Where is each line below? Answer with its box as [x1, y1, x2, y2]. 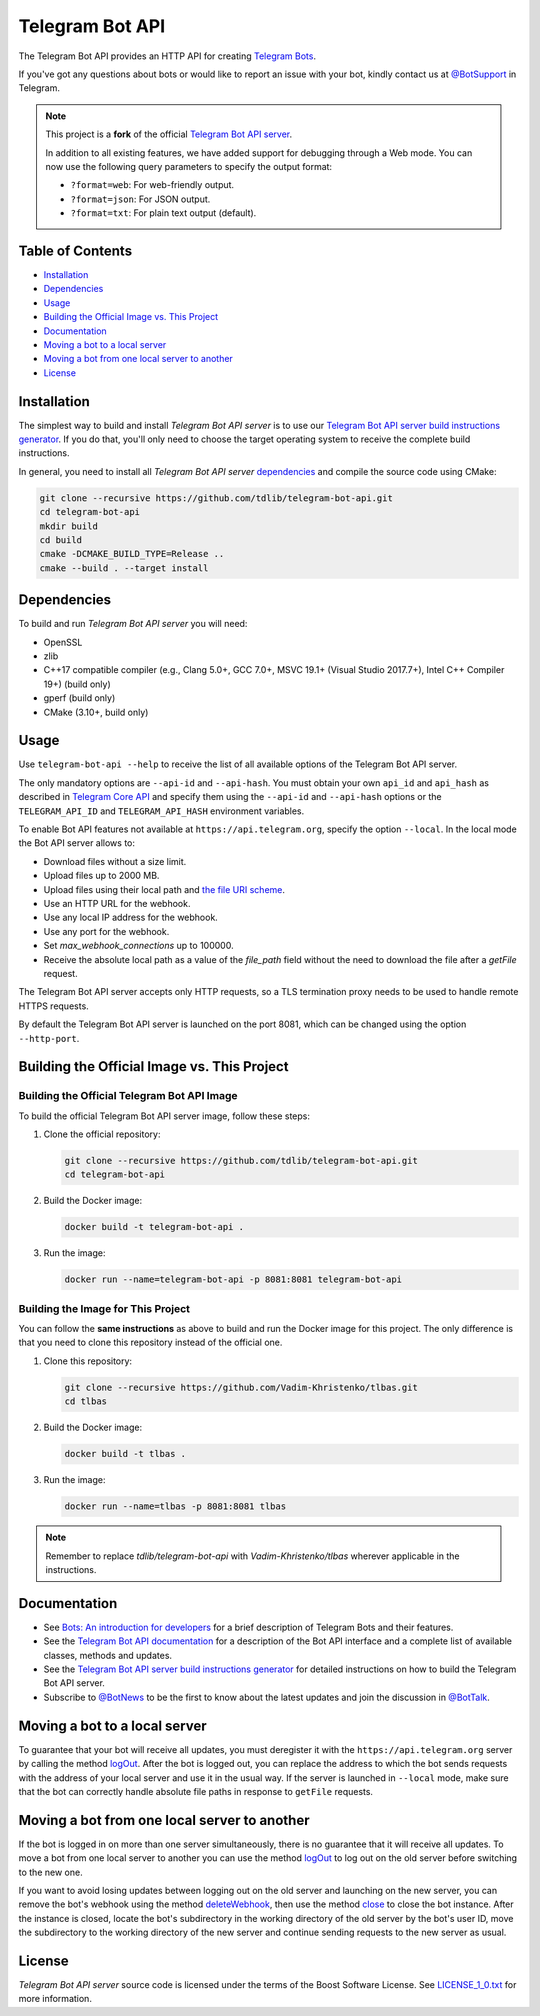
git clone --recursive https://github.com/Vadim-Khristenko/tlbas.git [64, 1381, 419, 1393]
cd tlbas [64, 1396, 108, 1407]
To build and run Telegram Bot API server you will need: [18, 618, 248, 630]
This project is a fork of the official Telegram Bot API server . [45, 128, 293, 140]
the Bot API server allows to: [18, 837, 135, 849]
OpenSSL [43, 636, 83, 648]
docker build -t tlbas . [64, 1448, 187, 1460]
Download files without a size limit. [43, 855, 187, 867]
